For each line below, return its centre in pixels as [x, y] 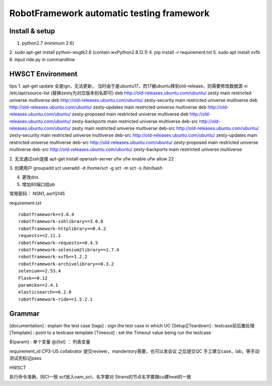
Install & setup [32, 31]
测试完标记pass [25, 358]
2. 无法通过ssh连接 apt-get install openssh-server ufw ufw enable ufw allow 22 [91, 158]
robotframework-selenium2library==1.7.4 [69, 250]
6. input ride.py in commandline [42, 59]
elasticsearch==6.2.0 [45, 292]
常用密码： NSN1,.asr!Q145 [37, 194]
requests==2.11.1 [40, 236]
